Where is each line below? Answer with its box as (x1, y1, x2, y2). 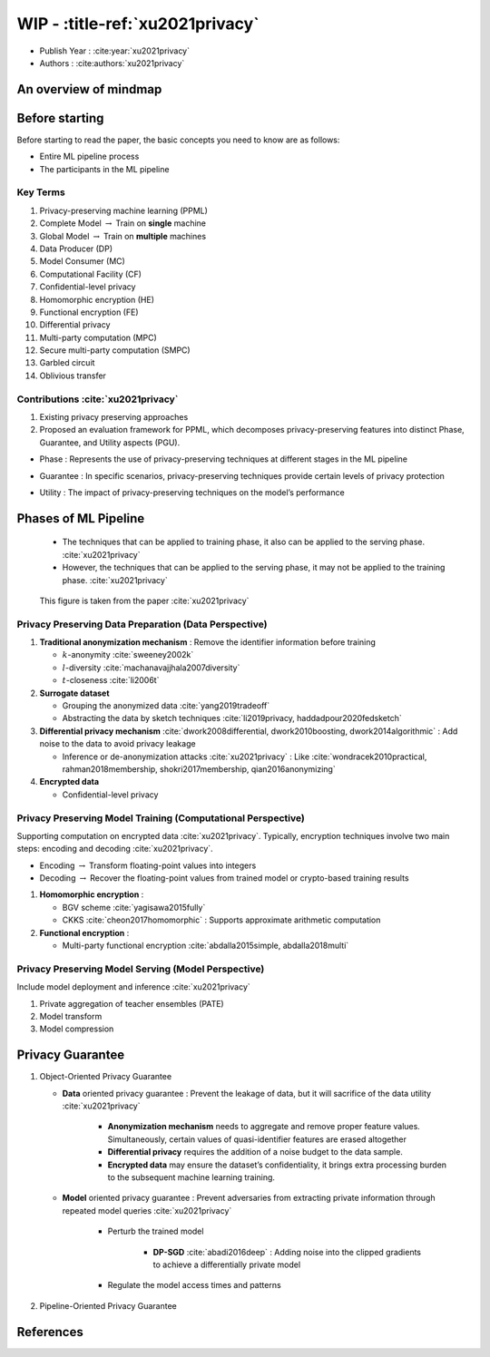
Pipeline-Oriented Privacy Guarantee (39, 1300, 177, 1311)
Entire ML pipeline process (39, 151, 140, 162)
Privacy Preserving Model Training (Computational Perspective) (16, 812, 306, 825)
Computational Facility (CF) (39, 268, 142, 279)
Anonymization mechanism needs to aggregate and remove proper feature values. (107, 1121, 421, 1132)
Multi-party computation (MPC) (39, 332, 158, 343)
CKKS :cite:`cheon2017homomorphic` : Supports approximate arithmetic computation (62, 914, 381, 925)
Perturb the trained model (107, 1225, 204, 1237)
